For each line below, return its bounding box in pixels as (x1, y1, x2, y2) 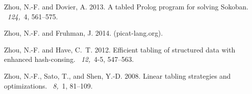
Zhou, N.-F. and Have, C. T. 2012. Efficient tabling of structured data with (4, 44, 236, 54)
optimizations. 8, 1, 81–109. (4, 80, 93, 91)
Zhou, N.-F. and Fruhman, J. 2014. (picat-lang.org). (4, 28, 163, 38)
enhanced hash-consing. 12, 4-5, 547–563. (4, 54, 134, 64)
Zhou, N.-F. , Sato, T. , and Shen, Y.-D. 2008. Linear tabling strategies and (4, 70, 231, 81)
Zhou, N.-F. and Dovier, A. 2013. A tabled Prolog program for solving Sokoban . (4, 1, 249, 11)
